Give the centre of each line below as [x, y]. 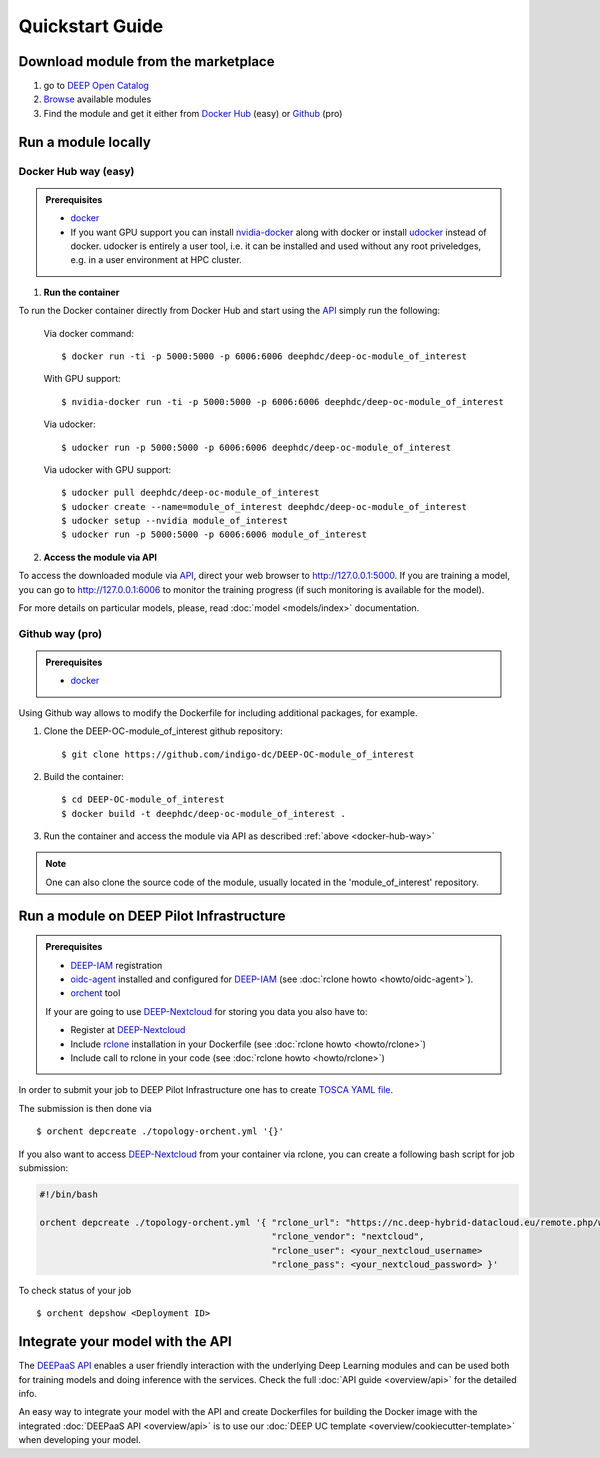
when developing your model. [80, 1440]
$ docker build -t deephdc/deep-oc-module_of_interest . [204, 813]
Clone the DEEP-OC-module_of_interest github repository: [163, 731]
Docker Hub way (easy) [76, 171]
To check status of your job [75, 1290]
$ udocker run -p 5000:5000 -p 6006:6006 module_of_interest [214, 534]
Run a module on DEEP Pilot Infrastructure [152, 915]
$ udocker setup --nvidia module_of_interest [175, 521]
